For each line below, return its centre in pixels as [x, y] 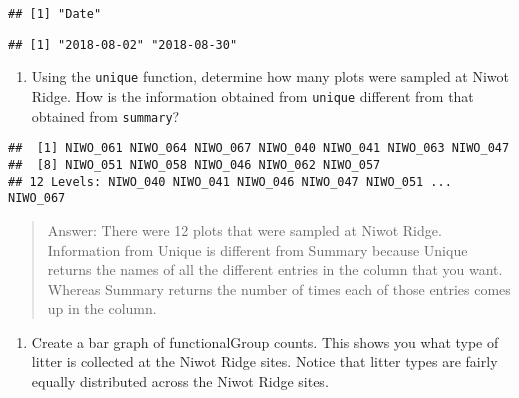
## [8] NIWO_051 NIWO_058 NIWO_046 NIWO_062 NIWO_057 [194, 164]
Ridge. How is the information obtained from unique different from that [252, 95]
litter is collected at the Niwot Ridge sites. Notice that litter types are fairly [264, 361]
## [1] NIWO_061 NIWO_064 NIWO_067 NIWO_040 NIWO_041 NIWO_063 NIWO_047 [259, 148]
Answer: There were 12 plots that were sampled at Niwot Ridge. [244, 229]
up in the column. [102, 308]
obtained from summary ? [105, 115]
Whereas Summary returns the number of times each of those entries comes [279, 288]
